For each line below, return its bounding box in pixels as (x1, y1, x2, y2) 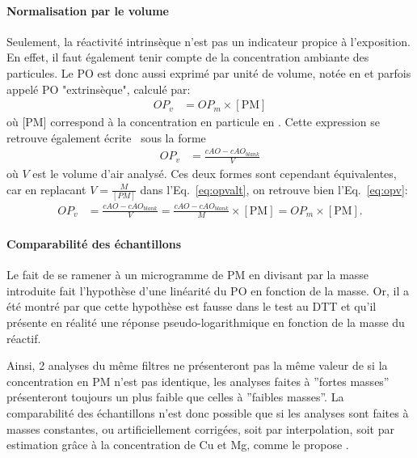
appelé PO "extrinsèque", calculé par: (6, 80, 191, 97)
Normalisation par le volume (6, 2, 169, 19)
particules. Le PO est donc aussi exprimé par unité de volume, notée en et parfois (6, 64, 411, 81)
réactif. (6, 329, 41, 346)
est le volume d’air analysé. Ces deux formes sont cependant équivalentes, (32, 164, 397, 181)
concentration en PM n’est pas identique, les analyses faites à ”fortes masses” (6, 372, 390, 389)
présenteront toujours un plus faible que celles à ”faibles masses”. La (6, 388, 344, 405)
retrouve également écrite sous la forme (6, 129, 206, 146)
